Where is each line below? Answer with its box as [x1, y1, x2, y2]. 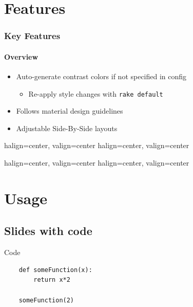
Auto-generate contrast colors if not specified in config [16, 71, 187, 82]
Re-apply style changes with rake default [28, 88, 163, 99]
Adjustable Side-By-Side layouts [16, 122, 118, 133]
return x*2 [33, 276, 70, 284]
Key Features [4, 29, 61, 42]
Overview [4, 51, 38, 62]
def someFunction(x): [18, 266, 92, 274]
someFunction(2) [18, 296, 74, 304]
